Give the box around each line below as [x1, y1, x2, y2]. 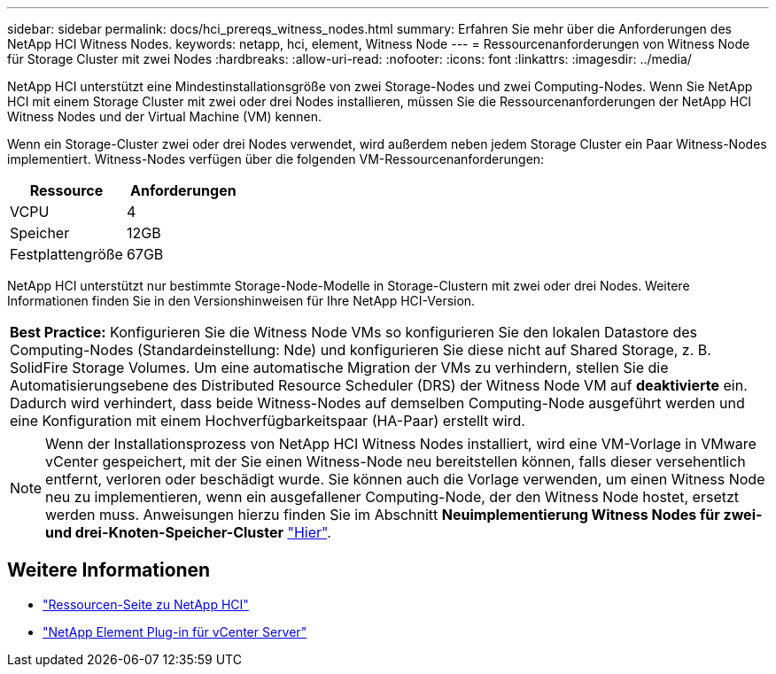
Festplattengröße [10, 245, 123, 263]
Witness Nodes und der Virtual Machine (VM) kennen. [7, 109, 322, 124]
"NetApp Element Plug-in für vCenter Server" [43, 624, 307, 639]
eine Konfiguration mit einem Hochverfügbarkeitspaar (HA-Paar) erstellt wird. [10, 412, 525, 430]
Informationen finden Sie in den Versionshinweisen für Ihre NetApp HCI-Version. [7, 293, 476, 308]
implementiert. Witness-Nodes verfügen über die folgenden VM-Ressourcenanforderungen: [7, 151, 545, 167]
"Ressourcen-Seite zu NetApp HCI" [43, 596, 249, 612]
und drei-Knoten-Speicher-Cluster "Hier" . [45, 523, 331, 541]
